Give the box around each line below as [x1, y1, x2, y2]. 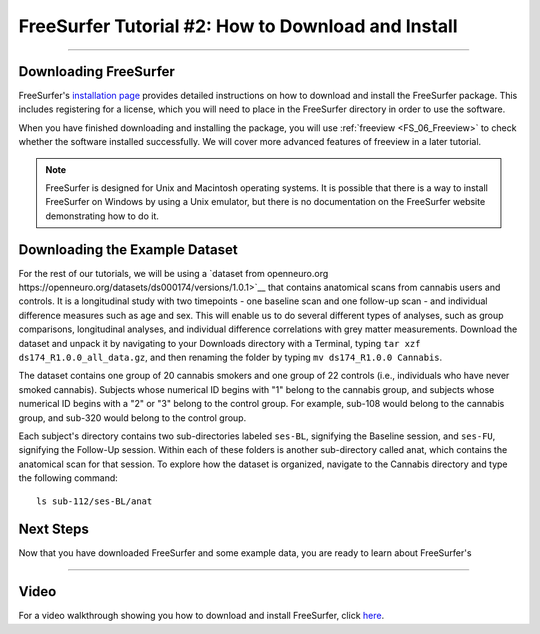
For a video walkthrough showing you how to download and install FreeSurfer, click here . [18, 610, 385, 622]
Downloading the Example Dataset [18, 241, 239, 258]
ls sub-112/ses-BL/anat [36, 495, 153, 507]
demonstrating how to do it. [45, 210, 160, 222]
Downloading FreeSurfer [18, 63, 175, 80]
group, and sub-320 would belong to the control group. [18, 411, 247, 424]
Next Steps [18, 521, 89, 538]
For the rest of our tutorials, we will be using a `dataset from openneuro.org [18, 267, 329, 279]
